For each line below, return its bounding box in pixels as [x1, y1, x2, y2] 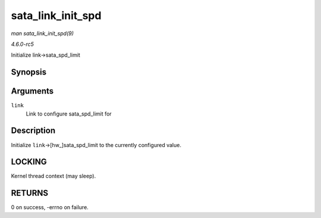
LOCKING [11, 157, 47, 167]
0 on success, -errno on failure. [11, 204, 89, 211]
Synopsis [11, 67, 47, 77]
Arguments [11, 86, 54, 96]
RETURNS [11, 188, 49, 198]
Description [11, 126, 56, 136]
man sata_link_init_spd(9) [11, 30, 74, 37]
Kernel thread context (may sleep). [11, 173, 96, 180]
